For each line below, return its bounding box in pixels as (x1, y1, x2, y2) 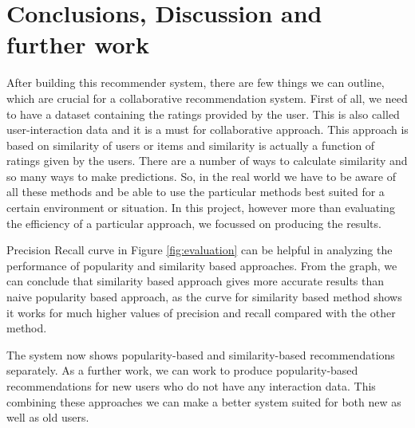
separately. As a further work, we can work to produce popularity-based (6, 362, 358, 379)
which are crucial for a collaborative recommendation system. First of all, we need (6, 89, 408, 106)
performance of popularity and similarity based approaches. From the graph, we (6, 257, 397, 273)
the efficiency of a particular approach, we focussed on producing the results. (6, 214, 381, 231)
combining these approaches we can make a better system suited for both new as (6, 393, 401, 410)
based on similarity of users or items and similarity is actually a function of (6, 136, 375, 153)
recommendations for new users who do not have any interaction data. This (6, 378, 376, 394)
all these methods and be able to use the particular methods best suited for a (6, 183, 385, 200)
